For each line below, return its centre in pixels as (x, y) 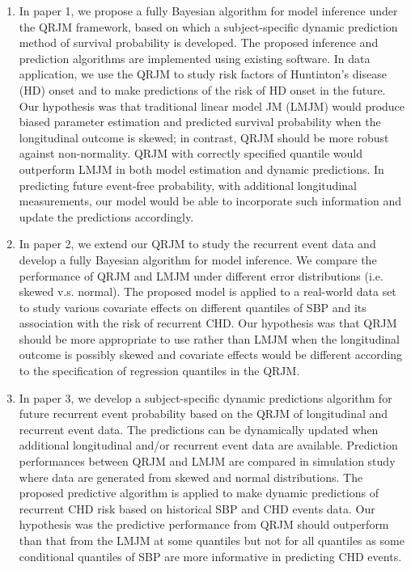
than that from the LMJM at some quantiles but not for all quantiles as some (212, 540)
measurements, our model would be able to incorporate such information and (210, 201)
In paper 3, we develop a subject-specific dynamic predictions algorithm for (205, 397)
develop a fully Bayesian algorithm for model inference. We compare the (198, 259)
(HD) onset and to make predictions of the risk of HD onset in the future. (202, 89)
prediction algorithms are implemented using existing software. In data (195, 58)
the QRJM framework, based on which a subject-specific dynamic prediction (208, 26)
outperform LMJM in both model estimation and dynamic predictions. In (201, 169)
